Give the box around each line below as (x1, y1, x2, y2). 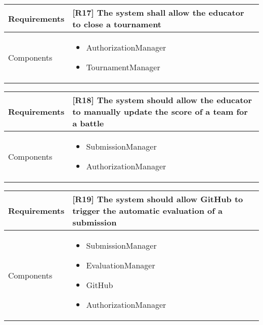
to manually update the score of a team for (72, 106, 248, 117)
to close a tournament (72, 18, 161, 30)
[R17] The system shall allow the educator (72, 7, 244, 18)
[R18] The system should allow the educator (72, 94, 252, 106)
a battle (72, 117, 104, 129)
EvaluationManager (86, 259, 155, 271)
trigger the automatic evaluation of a (72, 205, 223, 216)
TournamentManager (86, 61, 160, 73)
